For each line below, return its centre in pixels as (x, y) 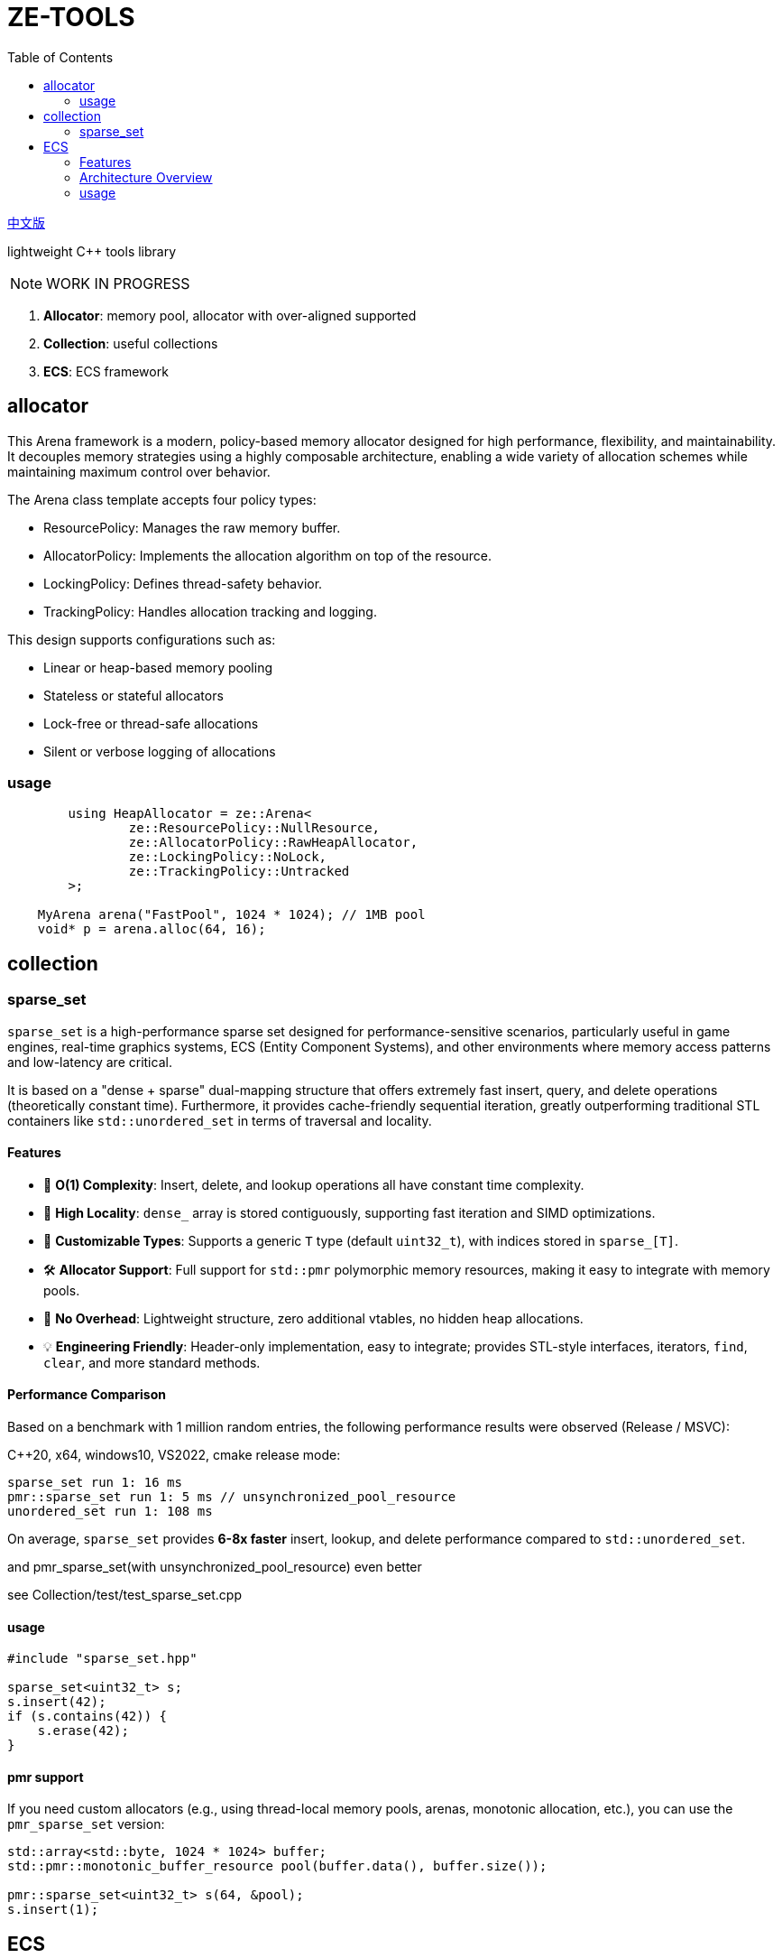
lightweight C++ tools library (92, 251)
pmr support (46, 1777)
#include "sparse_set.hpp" (102, 1659)
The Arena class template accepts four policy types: (162, 499)
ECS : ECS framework (106, 371)
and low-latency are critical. (90, 1062)
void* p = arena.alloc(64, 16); (152, 929)
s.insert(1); (53, 1910)
